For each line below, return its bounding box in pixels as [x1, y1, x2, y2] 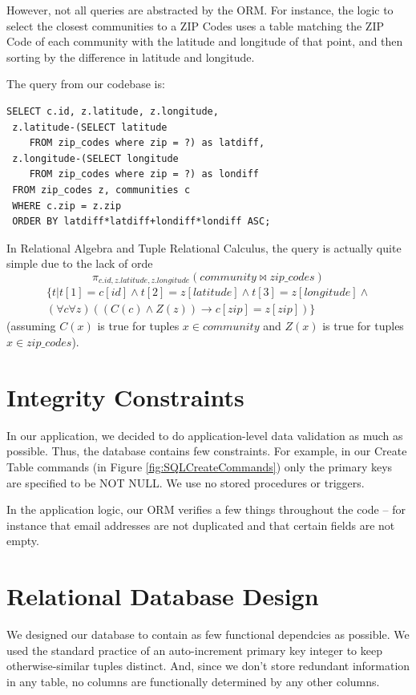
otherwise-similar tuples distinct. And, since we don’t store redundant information [6, 657, 410, 674]
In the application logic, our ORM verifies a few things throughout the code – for [6, 501, 406, 518]
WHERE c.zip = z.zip [12, 200, 122, 212]
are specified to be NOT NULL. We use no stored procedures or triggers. [6, 474, 365, 491]
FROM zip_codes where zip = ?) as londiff [29, 168, 259, 180]
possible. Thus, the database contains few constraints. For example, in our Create [6, 442, 407, 459]
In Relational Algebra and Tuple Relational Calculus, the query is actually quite [6, 239, 402, 256]
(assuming [6, 317, 56, 334]
